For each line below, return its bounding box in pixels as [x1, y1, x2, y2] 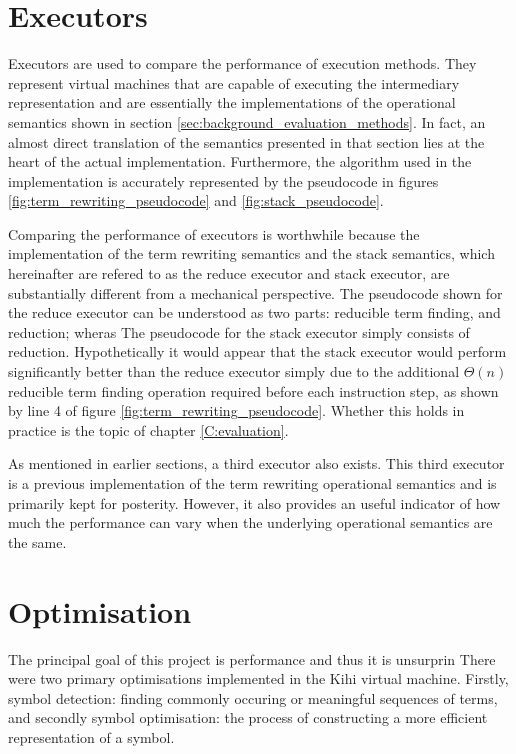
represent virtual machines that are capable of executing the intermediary [8, 72, 460, 93]
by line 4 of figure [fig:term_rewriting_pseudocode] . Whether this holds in [8, 400, 465, 421]
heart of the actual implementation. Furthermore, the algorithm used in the [8, 151, 472, 172]
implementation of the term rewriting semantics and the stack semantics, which [8, 243, 495, 264]
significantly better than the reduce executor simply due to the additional [8, 361, 460, 382]
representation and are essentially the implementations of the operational [8, 92, 456, 113]
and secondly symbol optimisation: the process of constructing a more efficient [8, 707, 488, 728]
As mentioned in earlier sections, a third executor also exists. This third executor [8, 453, 505, 474]
